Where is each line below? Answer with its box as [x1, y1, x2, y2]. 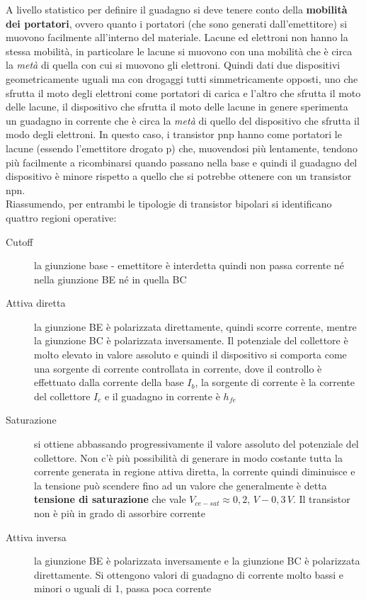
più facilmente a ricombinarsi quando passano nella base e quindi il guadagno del [6, 154, 358, 169]
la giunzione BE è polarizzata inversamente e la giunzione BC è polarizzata [34, 553, 360, 568]
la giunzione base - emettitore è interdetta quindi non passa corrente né [34, 258, 344, 273]
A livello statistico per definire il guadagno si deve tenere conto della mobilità [6, 2, 348, 16]
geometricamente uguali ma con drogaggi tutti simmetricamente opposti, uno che [6, 71, 358, 86]
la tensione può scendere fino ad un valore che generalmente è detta [34, 477, 327, 492]
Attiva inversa [6, 529, 67, 544]
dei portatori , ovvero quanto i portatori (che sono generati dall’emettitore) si [6, 16, 348, 30]
